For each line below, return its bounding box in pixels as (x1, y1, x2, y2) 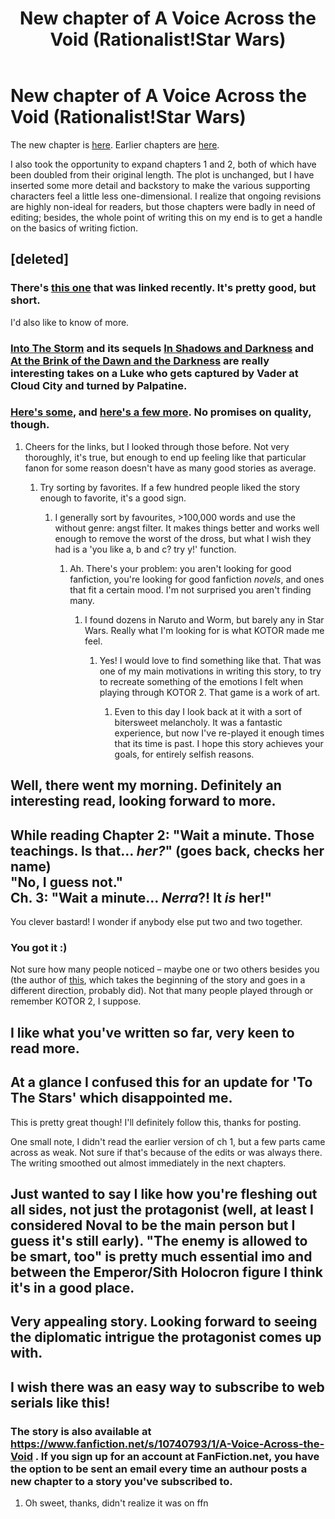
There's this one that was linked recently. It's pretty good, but (10, 281, 317, 295)
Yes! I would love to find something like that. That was (99, 654, 322, 666)
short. (10, 293, 41, 307)
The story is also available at (10, 1424, 152, 1438)
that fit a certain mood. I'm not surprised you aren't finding (69, 583, 312, 596)
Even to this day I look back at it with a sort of (114, 705, 303, 717)
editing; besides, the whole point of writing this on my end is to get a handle (10, 211, 323, 223)
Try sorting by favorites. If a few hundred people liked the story (39, 481, 301, 493)
